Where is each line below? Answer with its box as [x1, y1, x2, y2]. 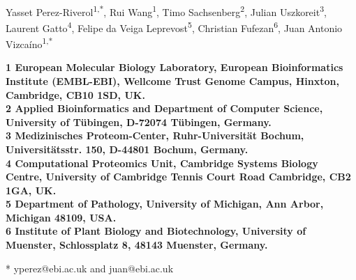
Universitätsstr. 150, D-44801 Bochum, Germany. [6, 141, 249, 156]
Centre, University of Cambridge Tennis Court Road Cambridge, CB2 [6, 169, 351, 184]
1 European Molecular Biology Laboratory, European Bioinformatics [6, 60, 343, 75]
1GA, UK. [6, 182, 57, 197]
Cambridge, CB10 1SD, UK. [6, 87, 145, 102]
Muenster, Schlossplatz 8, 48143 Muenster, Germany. [6, 238, 268, 252]
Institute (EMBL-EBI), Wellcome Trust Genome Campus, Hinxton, [6, 73, 339, 88]
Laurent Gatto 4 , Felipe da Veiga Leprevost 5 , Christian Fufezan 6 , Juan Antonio [6, 18, 343, 35]
